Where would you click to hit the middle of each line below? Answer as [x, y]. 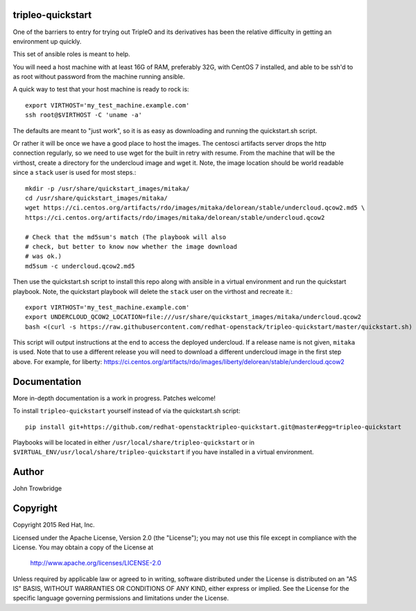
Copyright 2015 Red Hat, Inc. [54, 525]
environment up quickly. [47, 41]
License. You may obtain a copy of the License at [83, 547]
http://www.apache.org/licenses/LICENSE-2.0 [96, 563]
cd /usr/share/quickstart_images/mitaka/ [96, 198]
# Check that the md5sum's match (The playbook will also [126, 237]
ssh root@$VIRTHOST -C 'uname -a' [84, 115]
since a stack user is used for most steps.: [75, 173]
